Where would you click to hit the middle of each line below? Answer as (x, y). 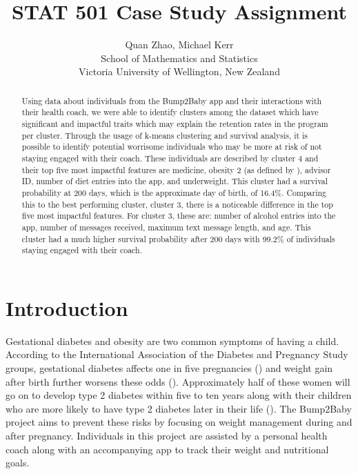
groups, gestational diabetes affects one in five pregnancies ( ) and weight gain (169, 368)
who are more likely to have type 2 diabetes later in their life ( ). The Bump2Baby (179, 408)
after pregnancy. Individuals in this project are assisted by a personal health (167, 435)
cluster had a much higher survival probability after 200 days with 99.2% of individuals (178, 238)
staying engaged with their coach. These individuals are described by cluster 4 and (170, 158)
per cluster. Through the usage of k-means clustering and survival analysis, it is (165, 135)
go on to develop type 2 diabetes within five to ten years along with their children (179, 395)
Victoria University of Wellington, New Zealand (179, 71)
